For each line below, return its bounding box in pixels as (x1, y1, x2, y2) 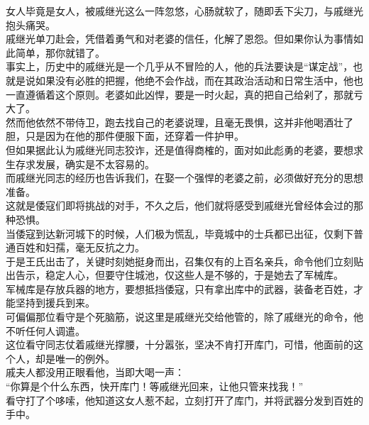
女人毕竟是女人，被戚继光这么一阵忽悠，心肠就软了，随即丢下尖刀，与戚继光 (6, 4, 363, 18)
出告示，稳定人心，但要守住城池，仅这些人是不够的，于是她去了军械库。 (6, 267, 343, 282)
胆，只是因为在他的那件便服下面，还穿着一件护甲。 (6, 128, 244, 143)
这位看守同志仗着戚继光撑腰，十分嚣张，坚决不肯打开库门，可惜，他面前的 (6, 337, 353, 352)
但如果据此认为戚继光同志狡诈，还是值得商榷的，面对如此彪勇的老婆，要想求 (6, 142, 363, 157)
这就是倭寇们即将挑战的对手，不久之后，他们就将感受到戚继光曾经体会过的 (6, 198, 353, 213)
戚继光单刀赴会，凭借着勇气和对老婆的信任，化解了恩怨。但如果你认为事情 (6, 31, 353, 46)
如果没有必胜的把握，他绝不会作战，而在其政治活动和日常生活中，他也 (35, 72, 363, 87)
